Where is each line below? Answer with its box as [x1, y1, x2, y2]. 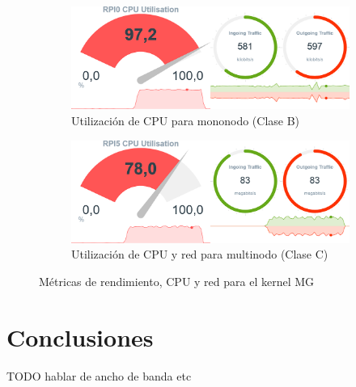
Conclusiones [6, 320, 154, 353]
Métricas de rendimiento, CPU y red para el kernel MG [39, 273, 315, 289]
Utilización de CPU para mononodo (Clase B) [71, 111, 300, 128]
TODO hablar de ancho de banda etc [6, 367, 192, 384]
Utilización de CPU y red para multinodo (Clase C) [71, 246, 328, 263]
